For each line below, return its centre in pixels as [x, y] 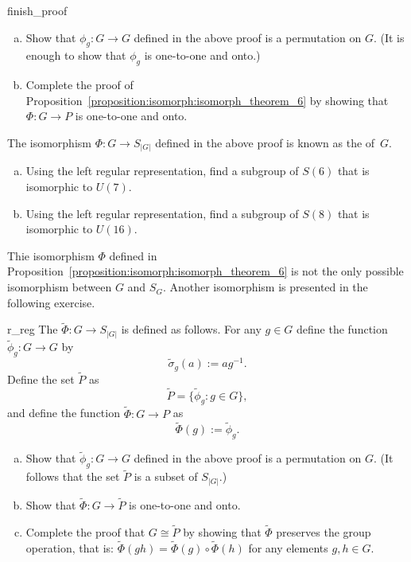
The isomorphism [49, 142]
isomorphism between [60, 287]
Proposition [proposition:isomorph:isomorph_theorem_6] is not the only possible [205, 271]
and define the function [64, 413]
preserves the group [324, 531]
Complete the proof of [79, 85]
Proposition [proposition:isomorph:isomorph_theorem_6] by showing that [207, 100]
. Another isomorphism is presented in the [265, 287]
